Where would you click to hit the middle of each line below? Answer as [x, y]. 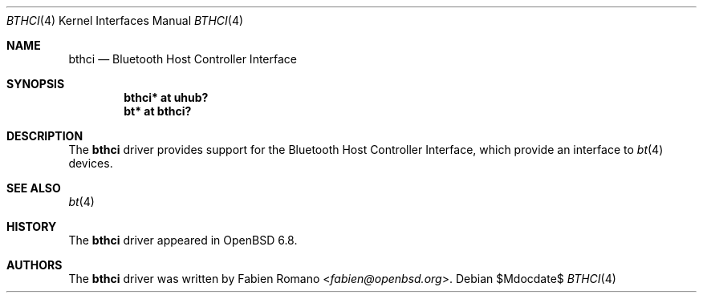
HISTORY [32, 226]
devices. [91, 163]
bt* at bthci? [158, 111]
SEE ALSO [34, 188]
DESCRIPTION [45, 136]
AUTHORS [35, 265]
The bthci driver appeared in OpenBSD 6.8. [183, 240]
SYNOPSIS [36, 84]
